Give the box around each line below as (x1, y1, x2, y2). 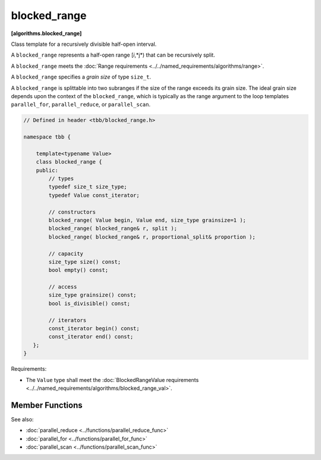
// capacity (48, 250, 83, 257)
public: (36, 167, 59, 174)
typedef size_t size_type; (48, 183, 127, 190)
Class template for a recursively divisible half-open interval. (11, 40, 157, 48)
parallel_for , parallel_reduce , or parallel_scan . (11, 101, 151, 108)
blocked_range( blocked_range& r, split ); (48, 225, 178, 232)
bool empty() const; (48, 267, 109, 274)
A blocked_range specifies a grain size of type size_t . (11, 73, 152, 80)
